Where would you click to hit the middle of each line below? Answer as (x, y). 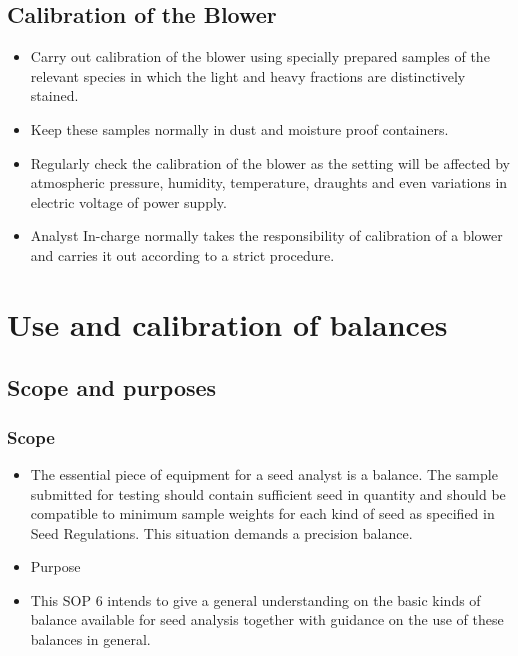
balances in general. (90, 639)
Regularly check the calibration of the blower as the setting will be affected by (270, 162)
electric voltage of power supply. (128, 201)
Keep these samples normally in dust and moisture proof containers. (239, 128)
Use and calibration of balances (227, 323)
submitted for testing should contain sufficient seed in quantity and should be (268, 493)
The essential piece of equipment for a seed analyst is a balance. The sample (264, 473)
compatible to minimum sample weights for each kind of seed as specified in (262, 513)
